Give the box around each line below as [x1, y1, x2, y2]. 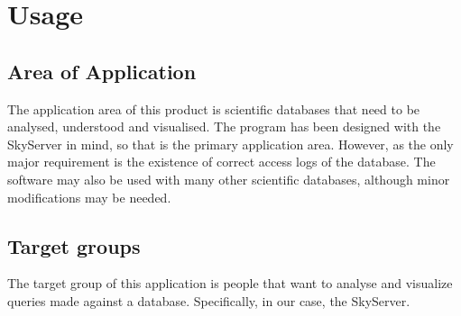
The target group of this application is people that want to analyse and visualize [7, 274, 453, 293]
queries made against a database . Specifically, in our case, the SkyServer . [7, 291, 410, 310]
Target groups [7, 231, 141, 259]
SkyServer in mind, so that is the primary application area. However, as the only [7, 134, 454, 153]
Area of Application [7, 57, 197, 85]
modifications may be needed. [7, 187, 171, 206]
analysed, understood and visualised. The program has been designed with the [7, 117, 441, 136]
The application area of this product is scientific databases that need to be [7, 99, 420, 118]
